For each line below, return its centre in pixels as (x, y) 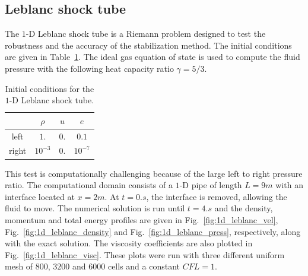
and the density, (244, 208)
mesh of (19, 266)
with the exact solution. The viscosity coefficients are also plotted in (129, 243)
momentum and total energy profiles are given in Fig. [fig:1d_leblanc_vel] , (142, 219)
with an (289, 185)
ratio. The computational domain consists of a (89, 185)
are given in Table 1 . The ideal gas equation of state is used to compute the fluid (153, 57)
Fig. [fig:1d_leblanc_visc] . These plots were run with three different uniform (145, 254)
